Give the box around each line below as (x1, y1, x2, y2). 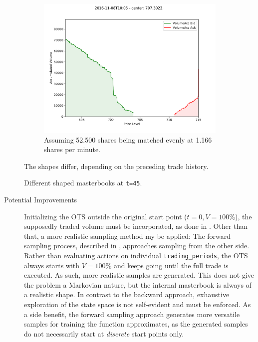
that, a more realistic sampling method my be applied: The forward (24, 230, 231, 241)
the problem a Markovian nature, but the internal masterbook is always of (24, 279, 252, 290)
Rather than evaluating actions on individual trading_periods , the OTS (24, 250, 248, 260)
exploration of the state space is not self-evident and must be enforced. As (24, 299, 251, 310)
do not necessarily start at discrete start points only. (24, 328, 184, 339)
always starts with (24, 260, 80, 270)
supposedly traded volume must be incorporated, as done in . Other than (24, 221, 248, 231)
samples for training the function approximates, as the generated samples (24, 319, 248, 329)
